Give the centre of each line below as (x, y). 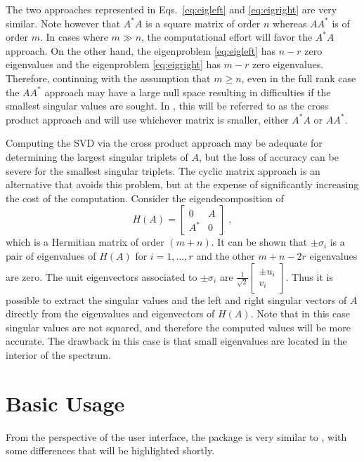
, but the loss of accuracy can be (268, 156)
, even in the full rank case (299, 78)
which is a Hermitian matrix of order (85, 242)
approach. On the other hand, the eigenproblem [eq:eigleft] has (141, 50)
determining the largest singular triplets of (97, 156)
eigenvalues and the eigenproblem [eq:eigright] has (113, 64)
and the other (226, 255)
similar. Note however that (63, 23)
